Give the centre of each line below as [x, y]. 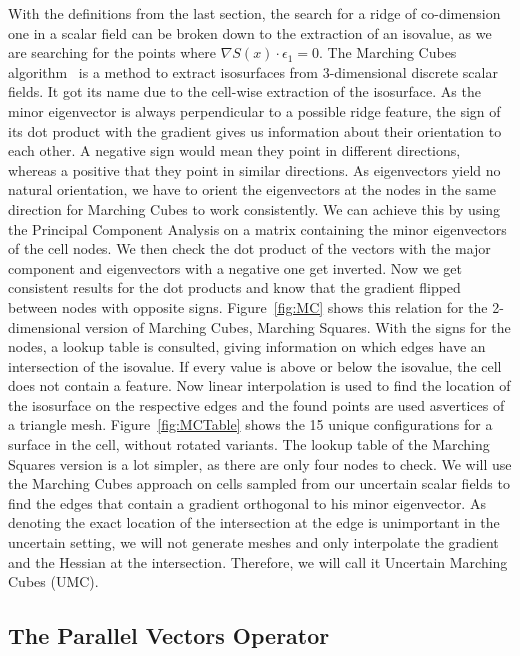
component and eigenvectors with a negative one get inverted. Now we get [235, 267]
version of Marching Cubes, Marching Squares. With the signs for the [298, 326]
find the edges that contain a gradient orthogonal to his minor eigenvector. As [247, 502]
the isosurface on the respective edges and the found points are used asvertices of [256, 404]
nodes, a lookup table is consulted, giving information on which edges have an [247, 346]
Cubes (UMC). [53, 581]
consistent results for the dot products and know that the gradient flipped [234, 287]
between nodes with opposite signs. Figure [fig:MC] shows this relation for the [248, 306]
